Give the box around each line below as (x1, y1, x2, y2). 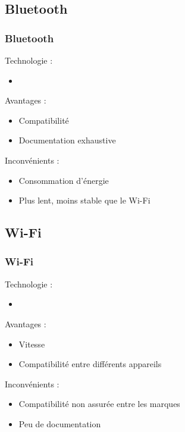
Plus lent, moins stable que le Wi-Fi (18, 194, 150, 206)
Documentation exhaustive (18, 134, 116, 146)
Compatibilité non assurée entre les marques (18, 397, 180, 410)
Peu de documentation (18, 417, 101, 430)
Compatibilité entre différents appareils (18, 358, 162, 370)
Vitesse (18, 337, 45, 350)
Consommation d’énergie (18, 174, 109, 186)
